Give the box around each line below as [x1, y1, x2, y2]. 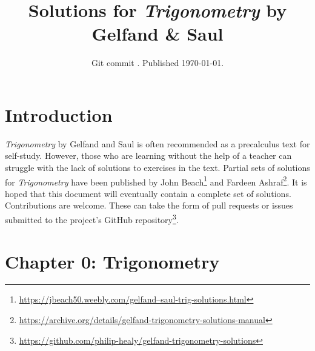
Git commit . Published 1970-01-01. [91, 56, 224, 69]
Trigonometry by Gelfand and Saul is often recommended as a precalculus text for [5, 137, 310, 150]
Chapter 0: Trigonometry [5, 249, 220, 273]
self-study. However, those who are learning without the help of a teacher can [5, 149, 292, 162]
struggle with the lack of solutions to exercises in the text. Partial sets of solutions [5, 161, 310, 174]
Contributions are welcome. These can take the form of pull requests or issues [5, 199, 293, 212]
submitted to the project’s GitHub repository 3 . [5, 212, 179, 226]
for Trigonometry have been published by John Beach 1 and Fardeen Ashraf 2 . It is [5, 173, 307, 188]
